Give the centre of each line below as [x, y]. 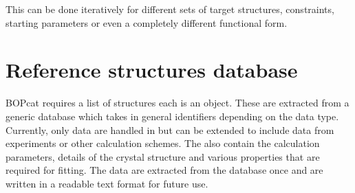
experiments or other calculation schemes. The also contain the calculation [163, 143]
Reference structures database [152, 70]
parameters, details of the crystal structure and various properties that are [163, 156]
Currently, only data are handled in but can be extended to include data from [170, 129]
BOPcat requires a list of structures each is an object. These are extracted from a [177, 103]
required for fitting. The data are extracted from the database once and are [164, 170]
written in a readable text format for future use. [107, 183]
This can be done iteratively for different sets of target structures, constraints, [170, 9]
